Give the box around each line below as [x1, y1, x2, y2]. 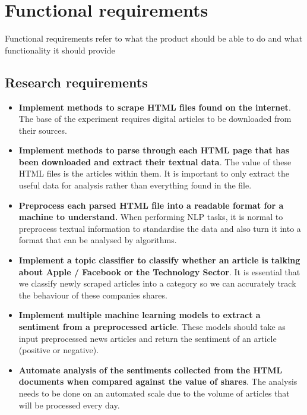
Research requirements [5, 73, 148, 91]
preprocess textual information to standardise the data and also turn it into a [18, 222, 301, 234]
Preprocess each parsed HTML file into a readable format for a [18, 199, 284, 211]
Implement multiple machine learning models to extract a [18, 309, 261, 321]
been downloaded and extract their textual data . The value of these [18, 155, 292, 168]
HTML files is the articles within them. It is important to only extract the [18, 167, 290, 180]
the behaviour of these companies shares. [18, 288, 167, 301]
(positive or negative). [18, 344, 99, 356]
